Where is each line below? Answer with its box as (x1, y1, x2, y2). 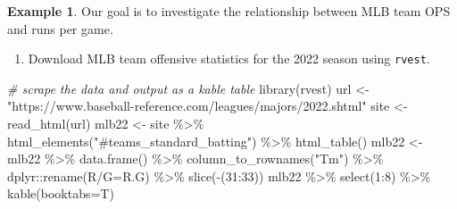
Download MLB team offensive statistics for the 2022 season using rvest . (28, 49, 430, 68)
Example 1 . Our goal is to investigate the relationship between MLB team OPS (7, 2, 451, 20)
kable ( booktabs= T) (7, 184, 114, 203)
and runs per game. (7, 19, 113, 38)
